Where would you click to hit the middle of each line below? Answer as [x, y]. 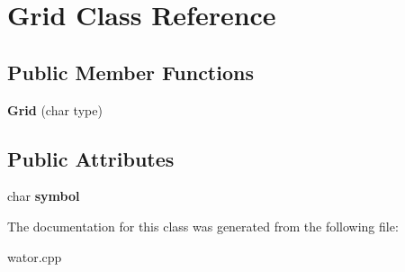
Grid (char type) [55, 109]
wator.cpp [35, 256]
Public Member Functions [130, 72]
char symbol [44, 196]
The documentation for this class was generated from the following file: [203, 226]
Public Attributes [91, 158]
